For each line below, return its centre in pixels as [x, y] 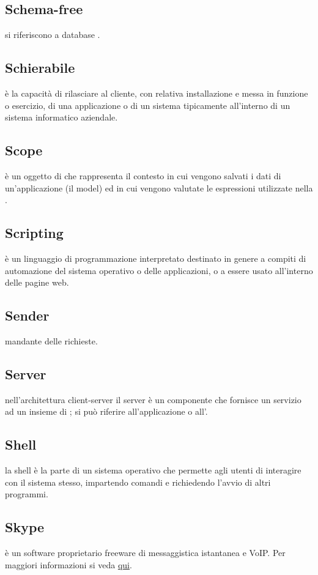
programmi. [27, 494]
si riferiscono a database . [53, 35]
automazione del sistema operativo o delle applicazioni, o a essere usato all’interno [159, 270]
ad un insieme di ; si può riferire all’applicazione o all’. [106, 411]
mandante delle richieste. [51, 340]
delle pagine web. [37, 282]
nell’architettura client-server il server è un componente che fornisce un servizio [153, 399]
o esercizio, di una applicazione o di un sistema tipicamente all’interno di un [148, 105]
